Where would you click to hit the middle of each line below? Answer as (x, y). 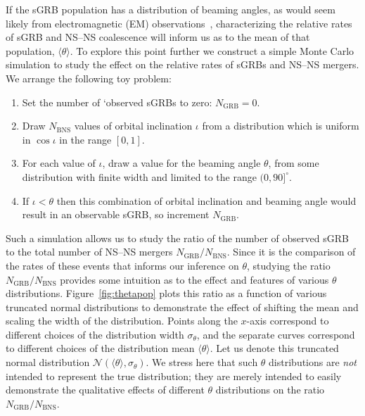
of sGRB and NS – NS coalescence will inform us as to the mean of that (158, 37)
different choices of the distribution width (95, 334)
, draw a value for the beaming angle (181, 163)
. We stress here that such (202, 362)
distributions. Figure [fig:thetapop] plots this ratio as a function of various (166, 293)
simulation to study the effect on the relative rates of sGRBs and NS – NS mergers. (182, 64)
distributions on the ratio (270, 390)
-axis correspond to (288, 321)
